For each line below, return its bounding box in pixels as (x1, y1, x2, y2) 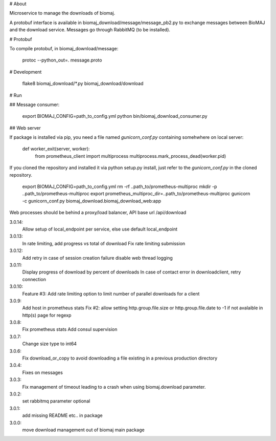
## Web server (9, 124, 41, 131)
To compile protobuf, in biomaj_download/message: (9, 45, 119, 51)
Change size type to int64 (22, 341, 77, 347)
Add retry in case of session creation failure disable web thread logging (22, 255, 173, 261)
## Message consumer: (9, 101, 60, 108)
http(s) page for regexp (22, 312, 72, 318)
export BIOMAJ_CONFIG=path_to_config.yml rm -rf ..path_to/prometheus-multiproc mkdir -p (22, 183, 217, 190)
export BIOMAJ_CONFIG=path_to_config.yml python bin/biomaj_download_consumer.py (22, 113, 208, 119)
